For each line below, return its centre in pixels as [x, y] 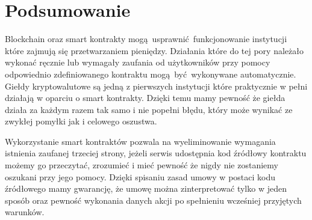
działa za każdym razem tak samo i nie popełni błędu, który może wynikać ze [149, 109]
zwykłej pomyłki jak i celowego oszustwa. [81, 121]
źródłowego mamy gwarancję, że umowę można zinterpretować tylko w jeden [146, 188]
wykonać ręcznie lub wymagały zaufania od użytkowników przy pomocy [138, 62]
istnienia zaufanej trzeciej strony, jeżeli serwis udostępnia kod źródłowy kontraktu [156, 153]
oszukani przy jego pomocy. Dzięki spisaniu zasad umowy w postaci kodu [140, 176]
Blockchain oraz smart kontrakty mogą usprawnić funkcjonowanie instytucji [146, 39]
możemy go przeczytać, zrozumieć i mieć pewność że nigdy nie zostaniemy [142, 165]
